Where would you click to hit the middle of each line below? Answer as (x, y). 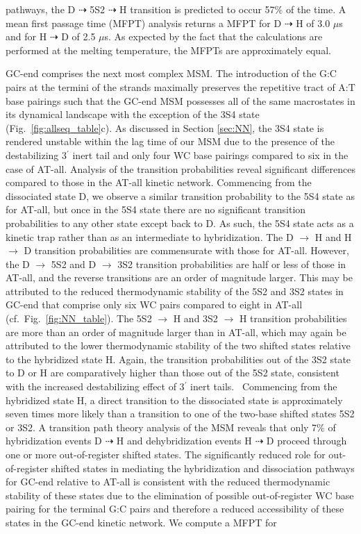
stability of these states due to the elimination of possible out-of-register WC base (180, 495)
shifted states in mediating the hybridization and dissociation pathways (203, 468)
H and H (333, 236)
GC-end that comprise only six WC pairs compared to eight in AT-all (154, 304)
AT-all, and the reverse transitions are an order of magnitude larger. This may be (179, 277)
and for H (26, 36)
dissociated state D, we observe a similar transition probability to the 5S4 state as (180, 195)
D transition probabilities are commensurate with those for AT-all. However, (186, 250)
